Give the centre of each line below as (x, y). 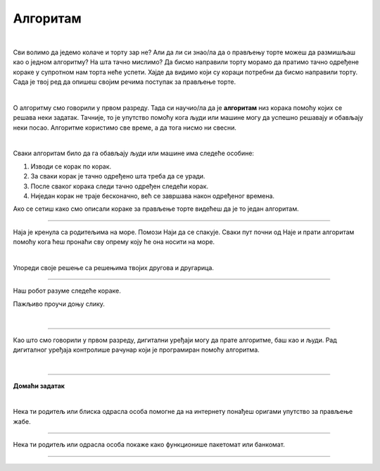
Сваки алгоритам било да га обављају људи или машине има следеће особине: (134, 153)
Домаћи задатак (39, 386)
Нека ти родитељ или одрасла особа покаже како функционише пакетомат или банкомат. (149, 445)
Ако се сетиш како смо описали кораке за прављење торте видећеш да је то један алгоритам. (156, 209)
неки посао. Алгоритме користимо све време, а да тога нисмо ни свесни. (125, 128)
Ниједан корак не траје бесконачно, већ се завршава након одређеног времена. (152, 196)
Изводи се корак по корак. (71, 166)
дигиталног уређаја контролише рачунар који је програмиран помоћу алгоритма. (136, 350)
